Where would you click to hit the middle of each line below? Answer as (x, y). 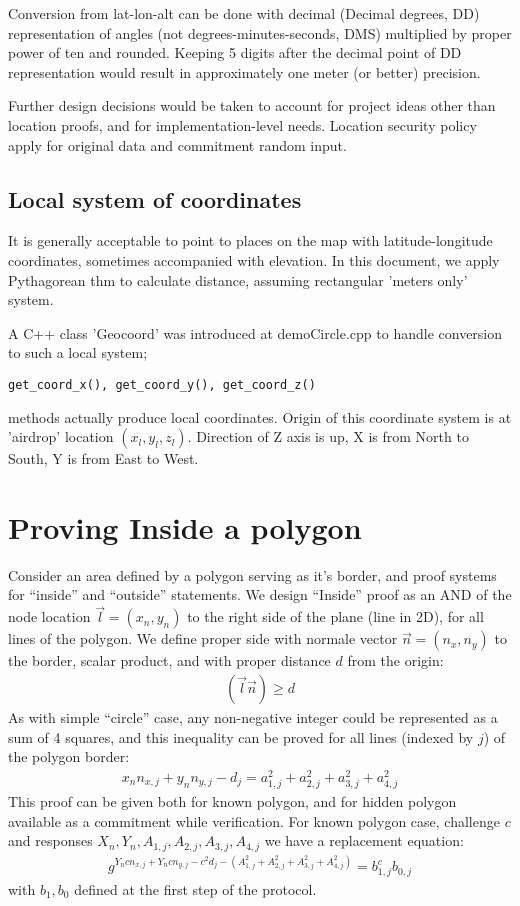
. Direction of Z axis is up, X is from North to (328, 436)
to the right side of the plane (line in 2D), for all (335, 616)
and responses (50, 840)
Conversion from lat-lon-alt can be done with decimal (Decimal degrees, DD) (244, 13)
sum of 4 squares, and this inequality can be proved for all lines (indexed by (241, 736)
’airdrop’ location (61, 436)
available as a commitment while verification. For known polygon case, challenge (254, 820)
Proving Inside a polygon (185, 526)
